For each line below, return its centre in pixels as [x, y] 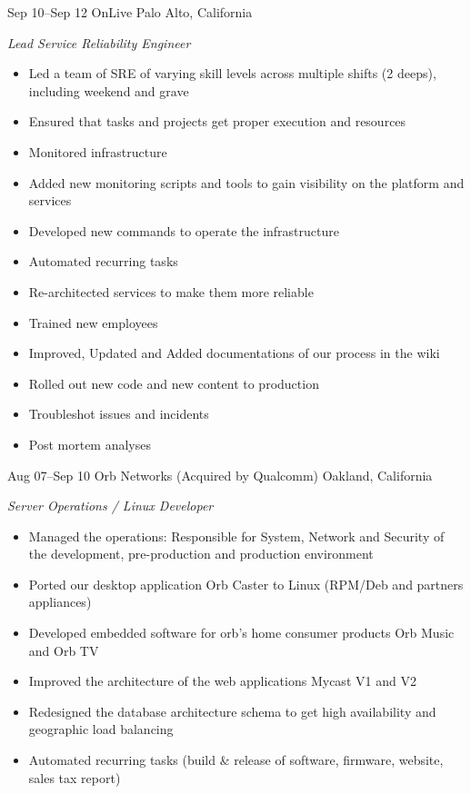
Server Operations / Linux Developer [110, 506]
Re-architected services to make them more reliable [171, 291]
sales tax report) [75, 777]
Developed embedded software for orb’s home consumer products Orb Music [241, 633]
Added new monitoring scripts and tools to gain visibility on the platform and [246, 182]
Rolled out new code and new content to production [174, 383]
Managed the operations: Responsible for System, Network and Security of [236, 536]
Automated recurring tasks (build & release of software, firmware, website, [236, 760]
